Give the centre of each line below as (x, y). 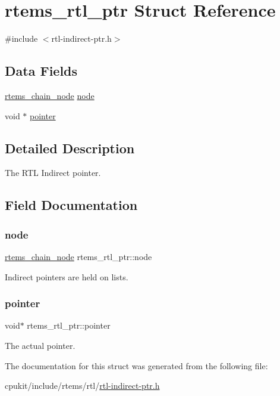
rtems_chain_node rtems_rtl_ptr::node (78, 256)
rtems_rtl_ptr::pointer (69, 325)
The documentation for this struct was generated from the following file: (136, 365)
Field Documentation (71, 205)
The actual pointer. (40, 345)
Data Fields (41, 71)
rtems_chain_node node (50, 95)
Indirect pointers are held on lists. (67, 276)
